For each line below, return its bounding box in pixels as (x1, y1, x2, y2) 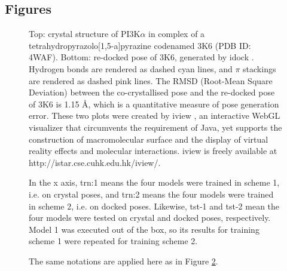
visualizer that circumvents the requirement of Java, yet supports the (29, 121, 282, 133)
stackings (243, 62, 276, 75)
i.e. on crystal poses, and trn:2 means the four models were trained (29, 187, 274, 200)
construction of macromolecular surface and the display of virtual (29, 133, 268, 145)
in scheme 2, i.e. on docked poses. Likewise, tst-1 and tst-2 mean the (29, 199, 280, 212)
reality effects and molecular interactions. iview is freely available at (29, 144, 277, 157)
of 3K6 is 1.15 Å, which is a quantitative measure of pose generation (29, 97, 279, 110)
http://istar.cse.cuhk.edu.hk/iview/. (29, 156, 161, 168)
